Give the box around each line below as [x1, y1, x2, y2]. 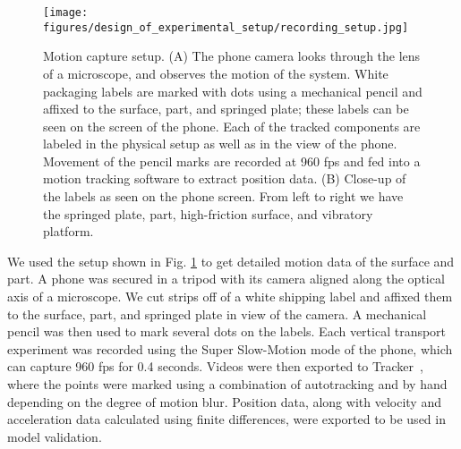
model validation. [7, 427, 102, 445]
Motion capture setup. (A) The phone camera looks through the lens [43, 47, 421, 65]
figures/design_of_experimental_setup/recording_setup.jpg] [43, 21, 409, 34]
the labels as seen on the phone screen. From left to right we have [43, 187, 404, 206]
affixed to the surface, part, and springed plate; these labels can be [43, 99, 409, 118]
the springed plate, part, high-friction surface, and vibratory [43, 204, 373, 223]
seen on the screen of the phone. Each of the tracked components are [43, 116, 421, 135]
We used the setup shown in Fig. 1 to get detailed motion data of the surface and [7, 251, 455, 270]
